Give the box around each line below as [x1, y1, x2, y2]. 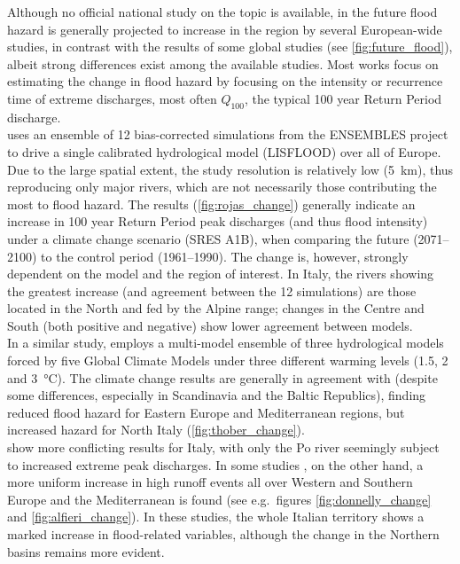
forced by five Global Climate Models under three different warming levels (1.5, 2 [7, 351, 448, 370]
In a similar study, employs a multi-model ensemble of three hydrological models [7, 333, 444, 352]
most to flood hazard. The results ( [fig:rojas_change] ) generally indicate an [7, 194, 416, 213]
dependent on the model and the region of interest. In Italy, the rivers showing [7, 264, 434, 283]
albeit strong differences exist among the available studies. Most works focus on [7, 54, 439, 73]
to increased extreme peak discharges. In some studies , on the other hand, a [7, 455, 424, 474]
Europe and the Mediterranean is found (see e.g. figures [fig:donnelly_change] [7, 490, 432, 508]
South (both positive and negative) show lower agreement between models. [7, 316, 413, 334]
